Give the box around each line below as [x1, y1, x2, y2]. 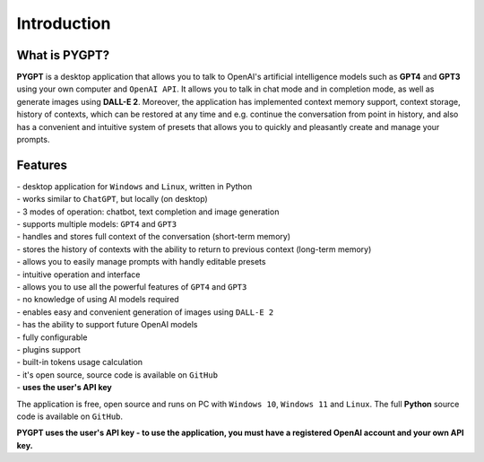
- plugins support [16, 344, 81, 354]
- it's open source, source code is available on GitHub [16, 369, 219, 380]
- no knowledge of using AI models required [16, 294, 179, 305]
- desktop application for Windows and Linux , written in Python [16, 180, 253, 192]
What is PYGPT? [16, 48, 110, 63]
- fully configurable [16, 332, 88, 343]
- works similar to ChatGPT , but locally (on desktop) [16, 194, 208, 205]
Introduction [16, 13, 111, 33]
